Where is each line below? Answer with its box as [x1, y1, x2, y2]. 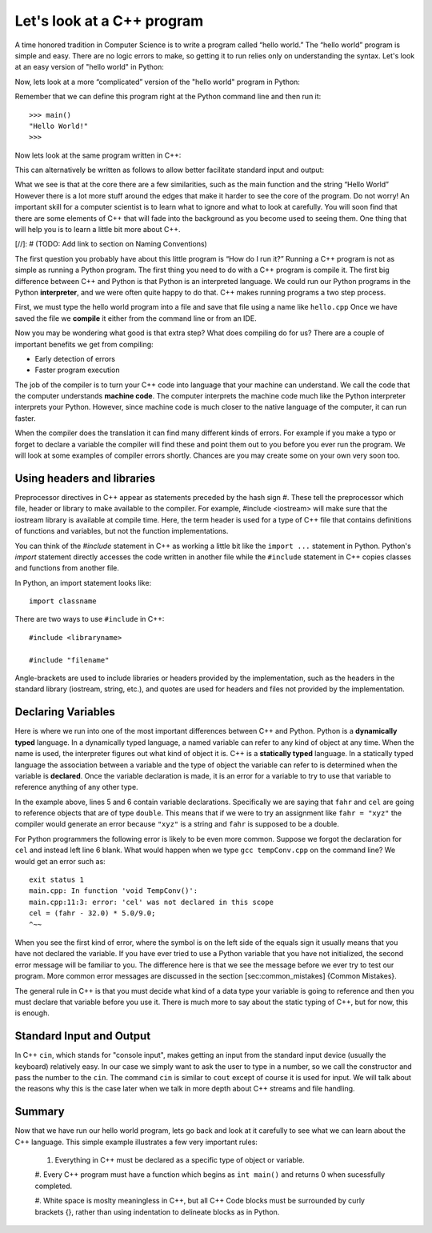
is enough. [14, 1008, 50, 1018]
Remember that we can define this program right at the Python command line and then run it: [14, 92, 322, 102]
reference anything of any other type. [14, 783, 139, 792]
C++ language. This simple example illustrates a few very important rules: [14, 1137, 258, 1147]
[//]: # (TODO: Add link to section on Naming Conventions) [14, 239, 207, 249]
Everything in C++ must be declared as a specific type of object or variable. [54, 1155, 305, 1165]
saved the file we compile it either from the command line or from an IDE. [14, 313, 257, 323]
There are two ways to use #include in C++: [14, 614, 165, 624]
